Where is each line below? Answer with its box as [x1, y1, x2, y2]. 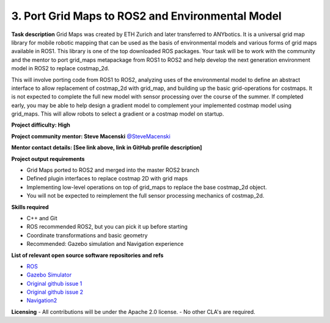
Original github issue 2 [26, 288, 84, 296]
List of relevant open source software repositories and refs [11, 251, 164, 259]
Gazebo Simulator [26, 271, 72, 278]
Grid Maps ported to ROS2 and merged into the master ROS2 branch [26, 166, 200, 174]
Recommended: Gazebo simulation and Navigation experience [26, 240, 184, 248]
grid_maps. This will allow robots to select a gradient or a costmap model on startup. [11, 110, 224, 117]
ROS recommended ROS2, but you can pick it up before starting [26, 223, 188, 231]
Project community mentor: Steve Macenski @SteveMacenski [11, 132, 170, 140]
